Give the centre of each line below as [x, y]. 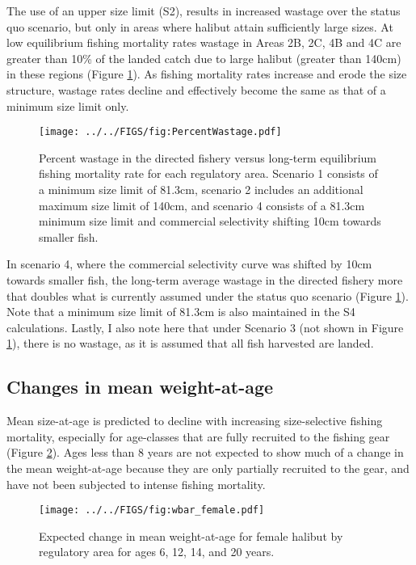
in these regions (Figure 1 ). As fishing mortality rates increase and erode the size [207, 74]
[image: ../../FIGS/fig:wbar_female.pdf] [152, 510]
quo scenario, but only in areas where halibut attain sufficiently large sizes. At [200, 26]
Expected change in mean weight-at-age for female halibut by [191, 535]
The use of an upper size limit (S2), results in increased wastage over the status [204, 11]
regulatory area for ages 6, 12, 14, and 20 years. [157, 552]
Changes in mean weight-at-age [140, 387]
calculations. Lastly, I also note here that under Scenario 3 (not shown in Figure [205, 327]
